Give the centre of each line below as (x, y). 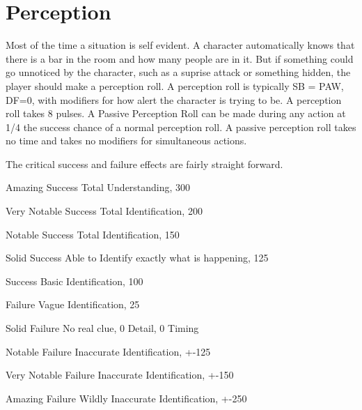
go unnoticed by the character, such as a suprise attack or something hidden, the (178, 72)
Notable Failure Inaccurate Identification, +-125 (108, 351)
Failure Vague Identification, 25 (73, 304)
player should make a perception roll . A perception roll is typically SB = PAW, (175, 85)
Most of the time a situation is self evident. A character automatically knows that (180, 45)
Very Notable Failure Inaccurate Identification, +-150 (120, 375)
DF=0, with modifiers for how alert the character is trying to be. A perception (174, 99)
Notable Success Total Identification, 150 (93, 234)
